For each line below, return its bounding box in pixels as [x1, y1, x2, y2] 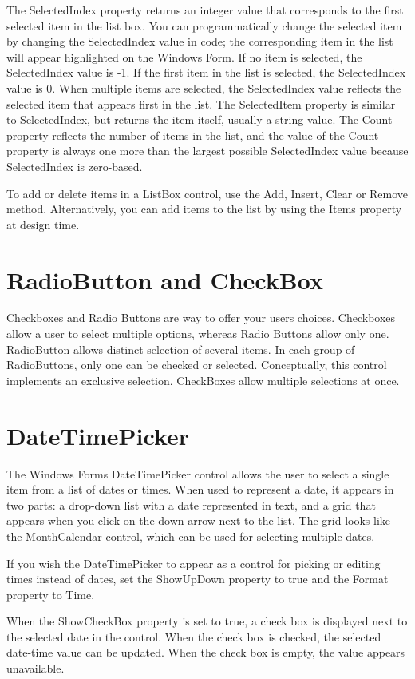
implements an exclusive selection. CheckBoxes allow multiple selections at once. [6, 371, 400, 388]
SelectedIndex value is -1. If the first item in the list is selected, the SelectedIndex [6, 64, 406, 81]
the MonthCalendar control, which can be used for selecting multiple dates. [6, 527, 375, 544]
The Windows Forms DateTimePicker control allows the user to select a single [6, 465, 389, 482]
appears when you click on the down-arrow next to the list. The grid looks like [6, 512, 391, 529]
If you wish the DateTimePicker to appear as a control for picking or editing [6, 554, 381, 571]
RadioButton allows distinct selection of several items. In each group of [6, 340, 355, 357]
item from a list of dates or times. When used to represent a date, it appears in [6, 481, 394, 498]
